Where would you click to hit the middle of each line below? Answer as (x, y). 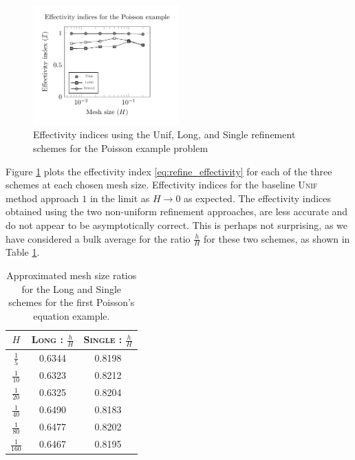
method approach (42, 198)
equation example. (72, 315)
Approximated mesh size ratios (72, 275)
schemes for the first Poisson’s (72, 302)
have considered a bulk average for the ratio (98, 238)
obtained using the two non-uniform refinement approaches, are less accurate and (177, 211)
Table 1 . (23, 252)
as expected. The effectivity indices (258, 198)
